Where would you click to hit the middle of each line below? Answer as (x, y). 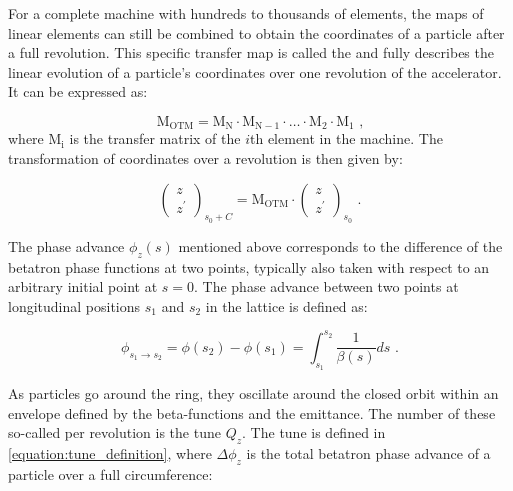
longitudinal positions (74, 305)
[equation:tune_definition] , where (110, 453)
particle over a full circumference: (110, 473)
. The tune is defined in (314, 432)
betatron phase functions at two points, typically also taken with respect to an (249, 266)
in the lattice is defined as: (286, 305)
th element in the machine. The (346, 138)
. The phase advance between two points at (326, 286)
